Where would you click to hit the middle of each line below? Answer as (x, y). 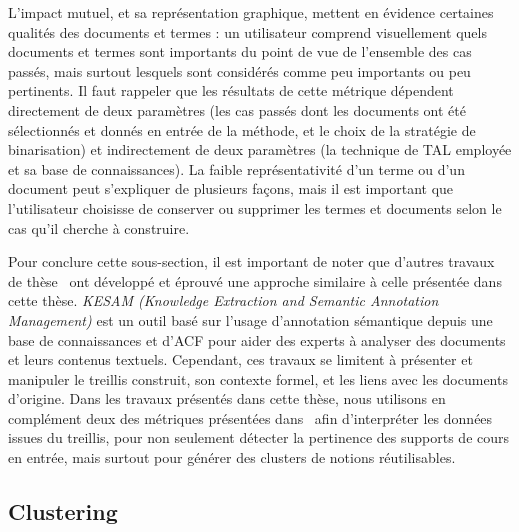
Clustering (63, 511)
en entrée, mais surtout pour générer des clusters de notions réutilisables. (232, 457)
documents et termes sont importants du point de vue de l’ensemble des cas (240, 51)
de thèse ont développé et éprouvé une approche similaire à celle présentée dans (255, 280)
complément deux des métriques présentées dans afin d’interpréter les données (250, 417)
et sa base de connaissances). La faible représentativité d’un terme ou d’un (236, 168)
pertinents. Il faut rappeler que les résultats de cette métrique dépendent (231, 90)
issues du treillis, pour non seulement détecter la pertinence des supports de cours (259, 437)
